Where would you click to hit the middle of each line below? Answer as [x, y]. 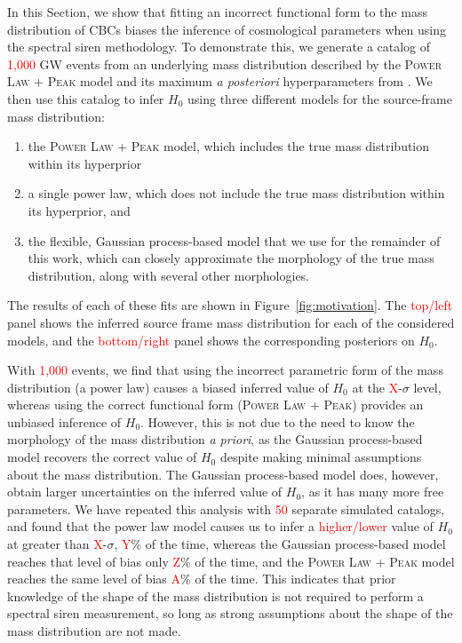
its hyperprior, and [79, 210]
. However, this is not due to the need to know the [278, 421]
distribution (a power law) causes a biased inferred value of [168, 387]
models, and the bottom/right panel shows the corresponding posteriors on [211, 340]
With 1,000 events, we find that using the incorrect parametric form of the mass [225, 370]
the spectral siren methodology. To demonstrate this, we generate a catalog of [219, 47]
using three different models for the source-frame [320, 98]
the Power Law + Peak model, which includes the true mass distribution [229, 146]
